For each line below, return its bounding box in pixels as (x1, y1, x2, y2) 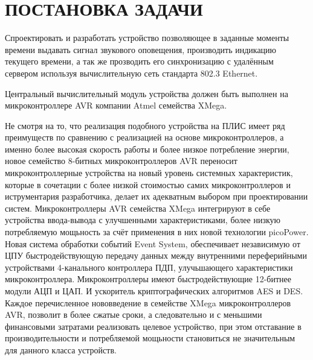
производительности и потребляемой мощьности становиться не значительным (5, 332, 295, 344)
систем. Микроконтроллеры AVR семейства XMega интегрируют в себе (5, 201, 271, 214)
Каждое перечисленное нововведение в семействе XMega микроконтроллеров (5, 296, 291, 309)
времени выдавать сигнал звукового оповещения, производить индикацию (5, 43, 277, 55)
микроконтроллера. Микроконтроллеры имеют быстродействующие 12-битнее (5, 273, 291, 285)
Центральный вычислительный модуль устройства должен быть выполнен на (5, 87, 288, 99)
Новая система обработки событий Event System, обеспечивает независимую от (5, 237, 301, 250)
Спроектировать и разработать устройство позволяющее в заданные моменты (5, 31, 289, 44)
